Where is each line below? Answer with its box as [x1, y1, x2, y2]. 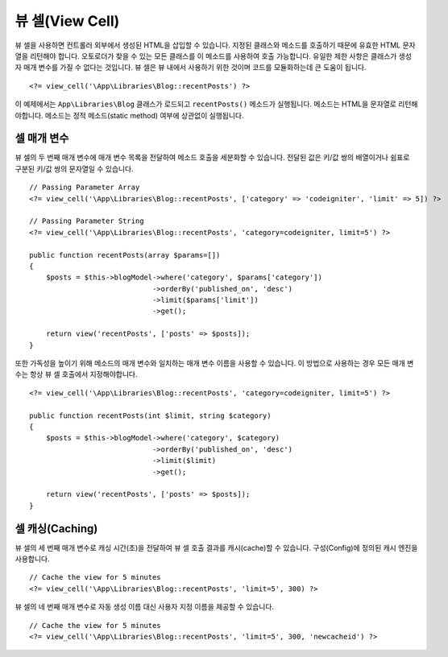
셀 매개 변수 [15, 131, 69, 145]
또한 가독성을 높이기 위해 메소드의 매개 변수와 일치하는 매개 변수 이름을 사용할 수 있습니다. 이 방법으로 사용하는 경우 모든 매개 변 [15, 358, 414, 368]
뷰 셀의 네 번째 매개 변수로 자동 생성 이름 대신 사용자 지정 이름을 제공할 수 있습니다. [15, 602, 274, 612]
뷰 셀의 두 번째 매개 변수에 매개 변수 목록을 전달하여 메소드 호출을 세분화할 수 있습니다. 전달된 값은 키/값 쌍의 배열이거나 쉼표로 [15, 153, 410, 163]
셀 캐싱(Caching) [15, 522, 98, 535]
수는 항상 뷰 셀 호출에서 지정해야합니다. [15, 370, 138, 379]
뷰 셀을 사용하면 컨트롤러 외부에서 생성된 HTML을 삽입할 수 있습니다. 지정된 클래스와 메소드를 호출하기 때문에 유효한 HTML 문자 [15, 40, 416, 50]
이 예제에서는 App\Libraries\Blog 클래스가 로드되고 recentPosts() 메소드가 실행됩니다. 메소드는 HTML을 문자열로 [15, 99, 396, 109]
